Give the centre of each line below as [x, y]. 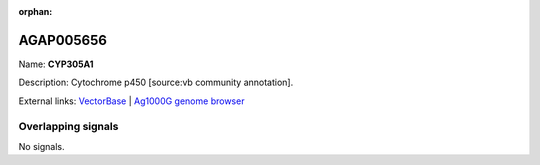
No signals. [41, 146]
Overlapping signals [68, 127]
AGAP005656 [62, 40]
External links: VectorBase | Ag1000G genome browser [131, 101]
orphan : [35, 11]
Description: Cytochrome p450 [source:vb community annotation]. [156, 82]
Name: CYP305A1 [56, 64]
